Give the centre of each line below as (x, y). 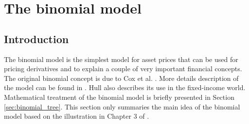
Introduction (36, 39)
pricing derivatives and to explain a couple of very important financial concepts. (123, 69)
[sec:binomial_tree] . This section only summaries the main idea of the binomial (122, 106)
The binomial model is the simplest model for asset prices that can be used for (121, 59)
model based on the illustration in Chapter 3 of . (77, 116)
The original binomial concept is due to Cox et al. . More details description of (121, 78)
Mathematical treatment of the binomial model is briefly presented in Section (119, 97)
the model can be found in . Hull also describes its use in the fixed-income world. (125, 87)
